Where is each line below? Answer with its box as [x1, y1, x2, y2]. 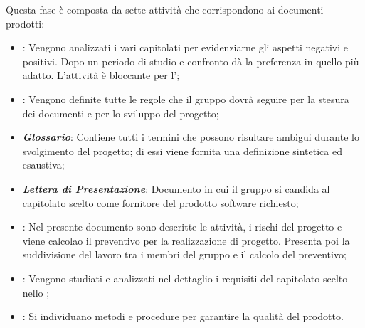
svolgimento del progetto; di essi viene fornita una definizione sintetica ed [22, 143, 342, 158]
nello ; [22, 285, 50, 300]
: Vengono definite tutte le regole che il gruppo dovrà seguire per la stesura [22, 91, 349, 106]
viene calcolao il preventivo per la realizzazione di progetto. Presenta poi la [22, 233, 350, 248]
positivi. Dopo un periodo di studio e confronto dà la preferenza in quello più [22, 53, 359, 68]
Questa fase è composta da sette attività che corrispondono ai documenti [6, 2, 324, 16]
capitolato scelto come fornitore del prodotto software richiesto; [22, 195, 299, 210]
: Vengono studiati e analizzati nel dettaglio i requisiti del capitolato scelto [22, 270, 348, 285]
